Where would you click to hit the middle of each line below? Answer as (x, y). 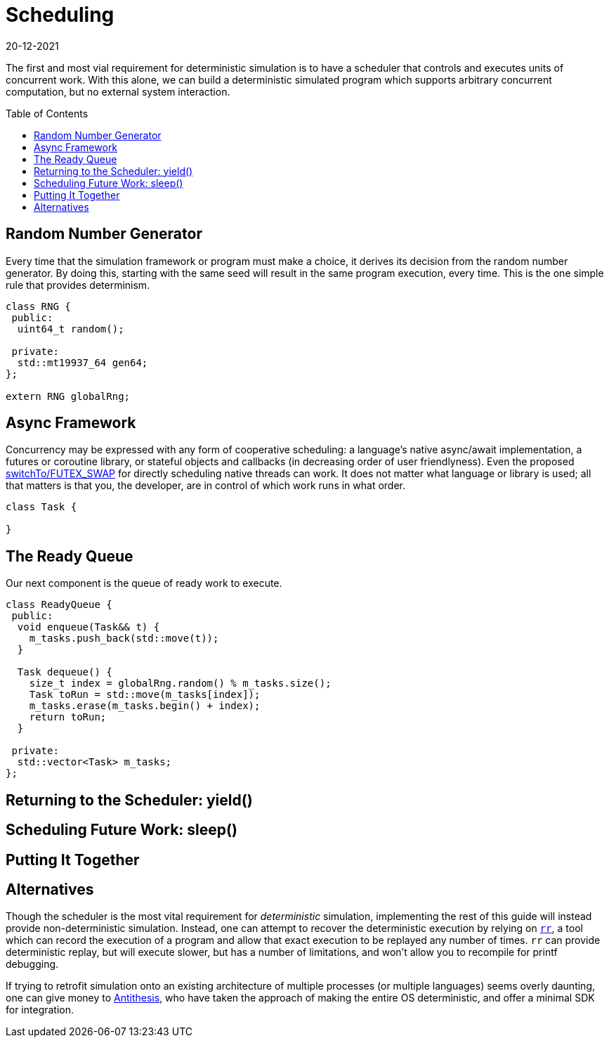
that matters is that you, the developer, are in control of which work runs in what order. (206, 486)
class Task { (41, 507)
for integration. (40, 1010)
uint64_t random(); (71, 329)
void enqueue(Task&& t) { (89, 627)
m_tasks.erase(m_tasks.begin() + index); (145, 706)
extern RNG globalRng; (68, 396)
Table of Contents (47, 113)
